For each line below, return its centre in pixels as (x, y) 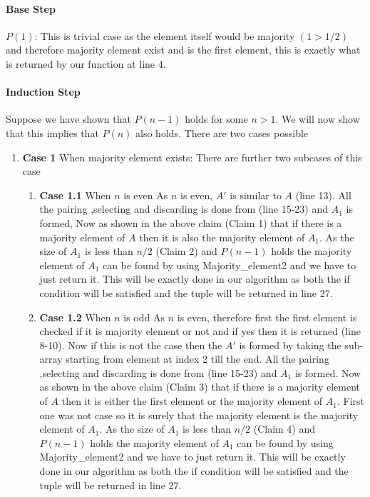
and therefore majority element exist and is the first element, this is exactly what (183, 50)
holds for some (216, 119)
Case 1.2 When (75, 317)
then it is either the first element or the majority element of (192, 401)
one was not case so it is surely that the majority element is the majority (199, 415)
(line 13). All (323, 195)
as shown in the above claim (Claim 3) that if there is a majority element (200, 387)
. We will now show (318, 119)
